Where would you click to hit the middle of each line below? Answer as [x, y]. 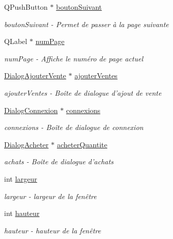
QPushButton [26, 7]
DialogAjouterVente [35, 75]
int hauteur [22, 213]
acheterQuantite [82, 144]
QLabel [16, 41]
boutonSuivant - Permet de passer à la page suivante [86, 24]
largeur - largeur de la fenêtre [51, 196]
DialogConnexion [31, 110]
